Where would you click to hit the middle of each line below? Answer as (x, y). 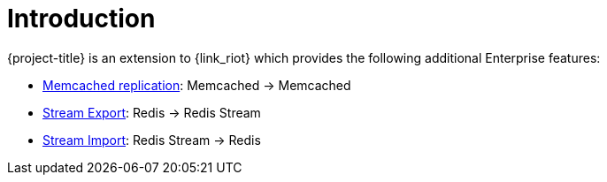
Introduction (81, 19)
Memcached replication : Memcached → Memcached (197, 85)
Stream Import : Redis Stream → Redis (152, 140)
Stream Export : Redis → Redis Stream (152, 112)
